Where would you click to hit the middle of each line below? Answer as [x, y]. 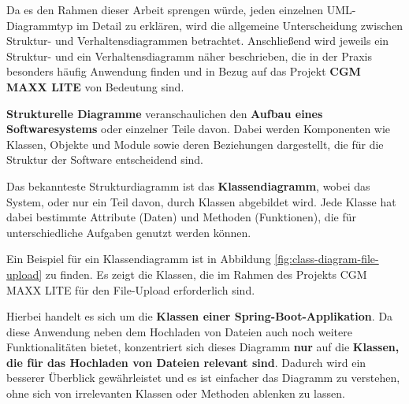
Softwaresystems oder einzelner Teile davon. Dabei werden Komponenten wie [199, 129]
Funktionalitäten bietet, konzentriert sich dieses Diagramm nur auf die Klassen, [203, 347]
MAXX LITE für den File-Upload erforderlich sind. [131, 289]
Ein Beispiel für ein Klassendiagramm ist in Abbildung [139, 259]
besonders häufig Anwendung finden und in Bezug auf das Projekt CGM [184, 71]
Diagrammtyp [40, 25]
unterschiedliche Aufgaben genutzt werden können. [129, 232]
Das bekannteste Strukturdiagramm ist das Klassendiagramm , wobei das [188, 185]
